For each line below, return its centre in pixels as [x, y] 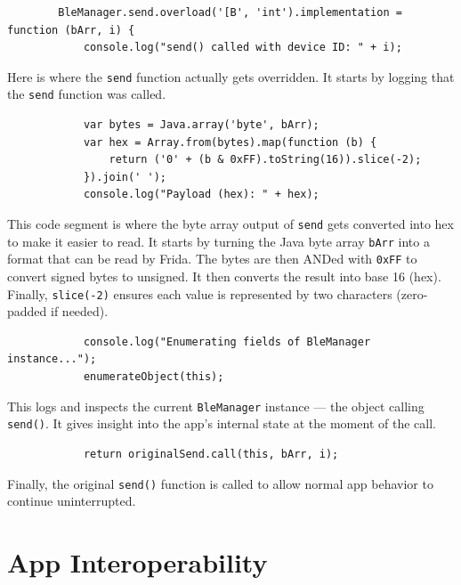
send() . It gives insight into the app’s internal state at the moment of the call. [222, 423]
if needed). [80, 311]
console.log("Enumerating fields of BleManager [227, 341]
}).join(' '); [125, 177]
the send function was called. [87, 94]
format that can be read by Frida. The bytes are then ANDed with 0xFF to [212, 259]
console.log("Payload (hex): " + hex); [201, 195]
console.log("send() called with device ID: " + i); [243, 48]
